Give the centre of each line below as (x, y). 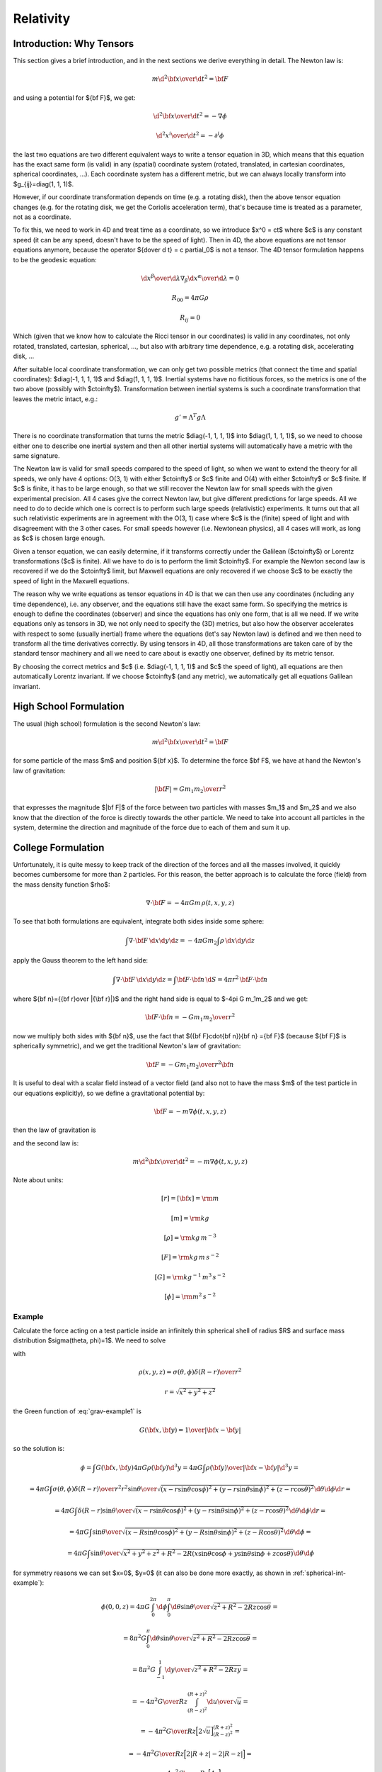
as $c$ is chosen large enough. (59, 538)
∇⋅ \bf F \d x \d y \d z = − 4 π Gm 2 (173, 941)
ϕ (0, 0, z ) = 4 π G (125, 1607)
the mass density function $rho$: (62, 884)
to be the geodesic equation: (55, 259)
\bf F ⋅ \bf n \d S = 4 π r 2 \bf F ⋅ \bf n (222, 979)
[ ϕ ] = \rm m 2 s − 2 (190, 1296)
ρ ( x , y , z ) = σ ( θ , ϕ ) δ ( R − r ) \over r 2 (190, 1371)
